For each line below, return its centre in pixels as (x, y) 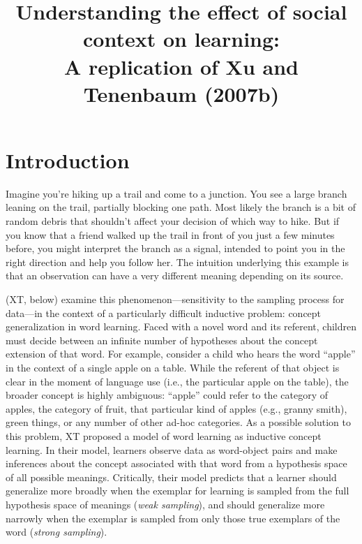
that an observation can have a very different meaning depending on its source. (175, 275)
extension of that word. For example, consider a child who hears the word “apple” (181, 354)
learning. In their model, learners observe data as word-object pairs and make (172, 449)
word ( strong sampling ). (56, 532)
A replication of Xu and (181, 66)
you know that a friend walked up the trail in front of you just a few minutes (170, 234)
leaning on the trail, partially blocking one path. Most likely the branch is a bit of (181, 207)
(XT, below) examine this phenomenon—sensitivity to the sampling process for (175, 299)
